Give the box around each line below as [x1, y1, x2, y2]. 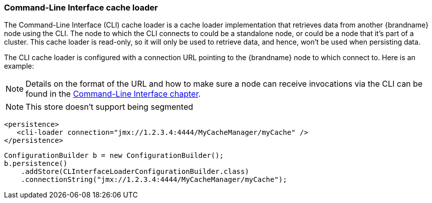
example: [4, 62, 34, 71]
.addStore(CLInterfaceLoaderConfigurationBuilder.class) [21, 167, 249, 176]
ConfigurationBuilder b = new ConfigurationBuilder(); [4, 151, 224, 160]
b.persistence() [4, 159, 68, 168]
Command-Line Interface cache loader [4, 3, 158, 13]
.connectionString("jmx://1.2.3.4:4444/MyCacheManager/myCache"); [21, 175, 287, 184]
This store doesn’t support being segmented [26, 102, 193, 112]
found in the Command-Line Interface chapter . [26, 89, 201, 99]
